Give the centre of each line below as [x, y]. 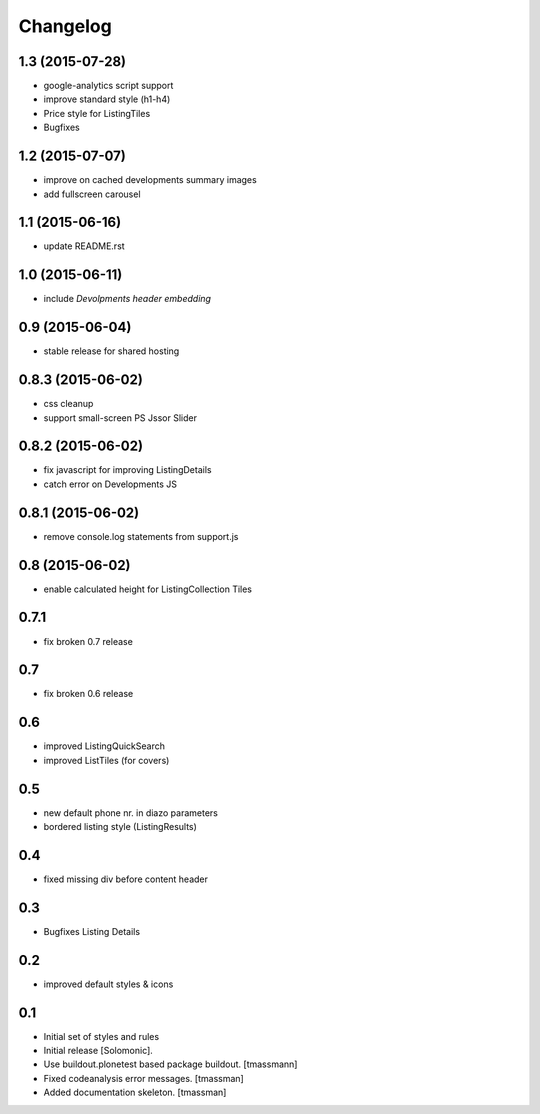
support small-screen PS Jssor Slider [120, 417]
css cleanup [68, 404]
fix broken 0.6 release [88, 694]
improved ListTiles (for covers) [106, 760]
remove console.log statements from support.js [141, 536]
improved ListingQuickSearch [104, 746]
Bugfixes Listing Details [91, 931]
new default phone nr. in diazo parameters [131, 812]
